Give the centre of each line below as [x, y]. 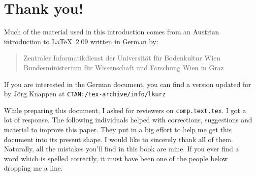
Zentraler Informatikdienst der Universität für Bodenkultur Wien [122, 58]
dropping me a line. [33, 168]
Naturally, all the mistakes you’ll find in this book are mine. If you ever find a [122, 149]
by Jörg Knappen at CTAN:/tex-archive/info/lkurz [85, 94]
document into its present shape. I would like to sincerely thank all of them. [119, 139]
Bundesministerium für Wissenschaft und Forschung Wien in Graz [124, 67]
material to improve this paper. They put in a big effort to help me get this [118, 129]
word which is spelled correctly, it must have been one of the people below [116, 158]
